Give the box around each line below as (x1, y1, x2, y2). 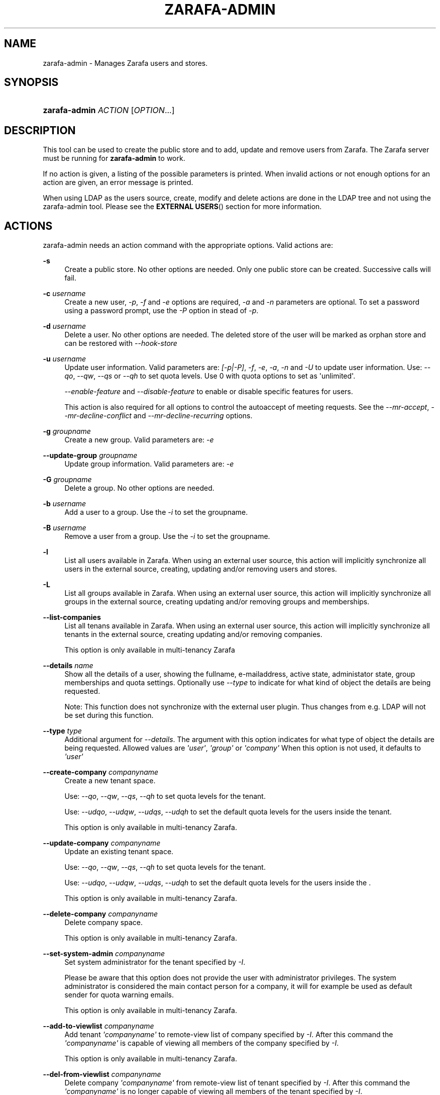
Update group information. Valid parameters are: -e (64, 460, 234, 469)
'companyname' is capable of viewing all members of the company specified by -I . (64, 1039, 339, 1048)
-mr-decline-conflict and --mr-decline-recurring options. (64, 411, 253, 420)
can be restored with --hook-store (64, 339, 177, 348)
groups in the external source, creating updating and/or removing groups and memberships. (64, 597, 370, 606)
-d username (43, 322, 86, 331)
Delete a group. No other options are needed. (64, 484, 214, 493)
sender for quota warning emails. (64, 990, 174, 999)
